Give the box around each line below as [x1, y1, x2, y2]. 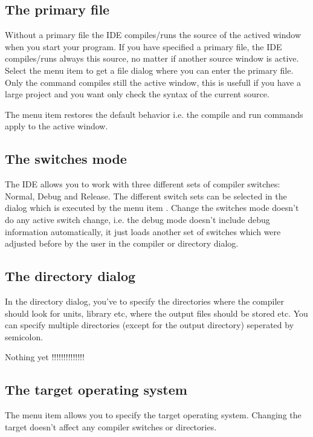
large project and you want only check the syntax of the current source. [5, 88, 269, 100]
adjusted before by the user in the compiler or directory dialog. [5, 237, 239, 250]
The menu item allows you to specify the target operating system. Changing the [5, 409, 302, 421]
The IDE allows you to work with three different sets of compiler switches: [5, 178, 280, 190]
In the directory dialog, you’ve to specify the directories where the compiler [5, 294, 284, 307]
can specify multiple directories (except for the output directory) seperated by [5, 319, 294, 331]
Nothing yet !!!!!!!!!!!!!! [5, 351, 85, 363]
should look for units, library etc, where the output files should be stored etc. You [5, 306, 308, 319]
